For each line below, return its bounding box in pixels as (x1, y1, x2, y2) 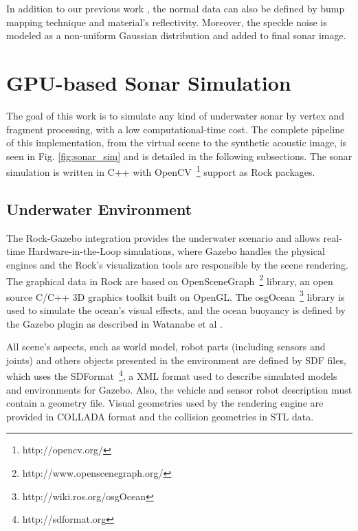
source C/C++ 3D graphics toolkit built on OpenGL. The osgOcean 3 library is (6, 287, 345, 304)
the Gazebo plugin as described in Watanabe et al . (6, 316, 223, 330)
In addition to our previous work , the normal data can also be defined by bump (6, 1, 345, 15)
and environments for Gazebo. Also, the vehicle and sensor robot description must (6, 382, 353, 396)
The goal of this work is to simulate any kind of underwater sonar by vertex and (6, 108, 345, 122)
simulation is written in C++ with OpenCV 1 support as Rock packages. (6, 163, 315, 179)
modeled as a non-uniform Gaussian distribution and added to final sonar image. (6, 28, 346, 43)
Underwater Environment (6, 198, 192, 219)
